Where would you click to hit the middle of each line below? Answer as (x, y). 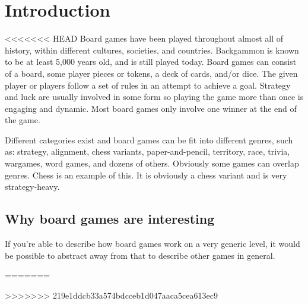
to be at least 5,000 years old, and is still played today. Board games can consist (151, 62)
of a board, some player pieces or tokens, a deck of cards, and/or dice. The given (151, 73)
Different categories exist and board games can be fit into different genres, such (149, 140)
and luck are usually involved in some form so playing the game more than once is (154, 97)
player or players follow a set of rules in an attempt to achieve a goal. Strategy (148, 85)
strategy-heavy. (32, 187)
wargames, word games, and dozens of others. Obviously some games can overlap (152, 163)
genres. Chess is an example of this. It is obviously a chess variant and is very (146, 175)
